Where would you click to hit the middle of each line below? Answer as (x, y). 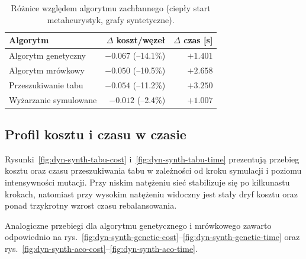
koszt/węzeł (141, 40)
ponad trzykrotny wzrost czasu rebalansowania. (91, 205)
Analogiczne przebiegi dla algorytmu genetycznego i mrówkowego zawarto (138, 225)
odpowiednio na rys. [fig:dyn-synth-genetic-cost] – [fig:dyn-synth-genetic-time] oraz (152, 237)
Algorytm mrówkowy (47, 70)
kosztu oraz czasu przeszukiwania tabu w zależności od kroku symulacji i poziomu (153, 170)
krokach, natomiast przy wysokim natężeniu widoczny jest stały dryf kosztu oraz (151, 194)
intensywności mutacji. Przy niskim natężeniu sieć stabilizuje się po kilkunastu (147, 182)
